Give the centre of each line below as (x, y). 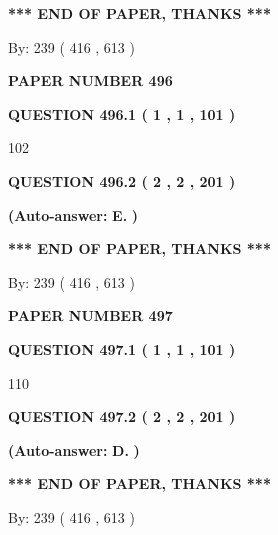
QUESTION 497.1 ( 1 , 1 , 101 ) (122, 348)
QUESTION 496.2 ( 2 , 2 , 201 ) (122, 180)
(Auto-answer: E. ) (73, 214)
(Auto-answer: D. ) (74, 449)
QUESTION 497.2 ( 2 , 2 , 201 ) (122, 416)
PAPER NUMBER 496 (90, 80)
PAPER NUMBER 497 (90, 315)
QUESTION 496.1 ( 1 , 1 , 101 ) (122, 113)
